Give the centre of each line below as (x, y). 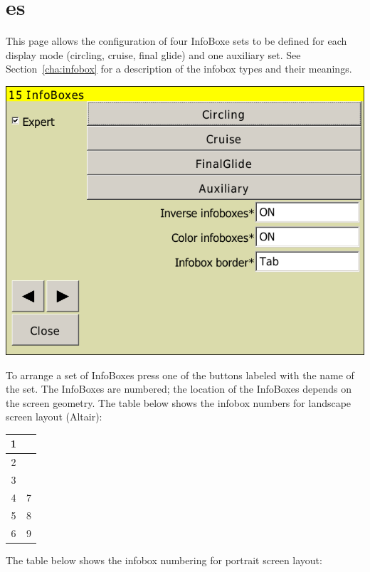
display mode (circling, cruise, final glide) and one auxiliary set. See (153, 54)
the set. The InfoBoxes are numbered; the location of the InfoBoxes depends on (179, 389)
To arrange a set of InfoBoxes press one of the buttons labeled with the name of (180, 375)
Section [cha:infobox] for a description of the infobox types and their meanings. (179, 69)
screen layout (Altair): (54, 417)
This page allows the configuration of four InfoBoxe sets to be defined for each (176, 41)
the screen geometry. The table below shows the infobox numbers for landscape (179, 402)
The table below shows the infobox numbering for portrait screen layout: (164, 560)
